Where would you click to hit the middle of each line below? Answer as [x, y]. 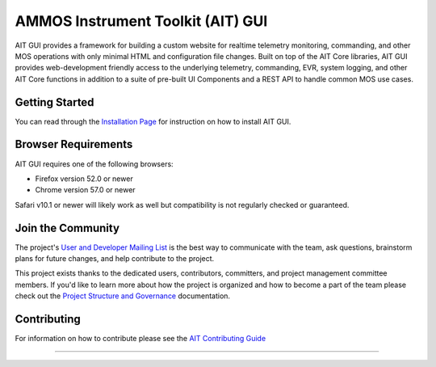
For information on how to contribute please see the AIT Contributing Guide [140, 339]
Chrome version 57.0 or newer [86, 190]
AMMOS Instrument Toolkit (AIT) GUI [141, 21]
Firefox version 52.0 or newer [84, 179]
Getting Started [55, 102]
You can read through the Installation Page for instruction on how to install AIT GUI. [153, 121]
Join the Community [67, 228]
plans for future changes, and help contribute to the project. [115, 258]
